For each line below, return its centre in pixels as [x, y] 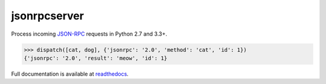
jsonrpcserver [48, 16]
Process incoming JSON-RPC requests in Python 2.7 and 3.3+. [89, 34]
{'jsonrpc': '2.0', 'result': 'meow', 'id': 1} [95, 58]
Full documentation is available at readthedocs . [70, 74]
